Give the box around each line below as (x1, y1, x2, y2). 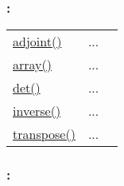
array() (13, 55, 52, 74)
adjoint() (13, 32, 62, 51)
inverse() (13, 101, 61, 121)
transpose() (13, 125, 76, 144)
